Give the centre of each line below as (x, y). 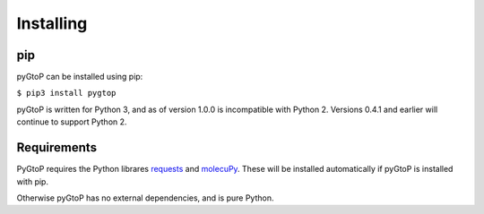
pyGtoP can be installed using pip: (80, 77)
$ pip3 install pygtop (66, 93)
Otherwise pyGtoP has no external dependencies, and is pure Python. (145, 198)
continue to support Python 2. (72, 122)
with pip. (33, 181)
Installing (52, 23)
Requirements (57, 148)
